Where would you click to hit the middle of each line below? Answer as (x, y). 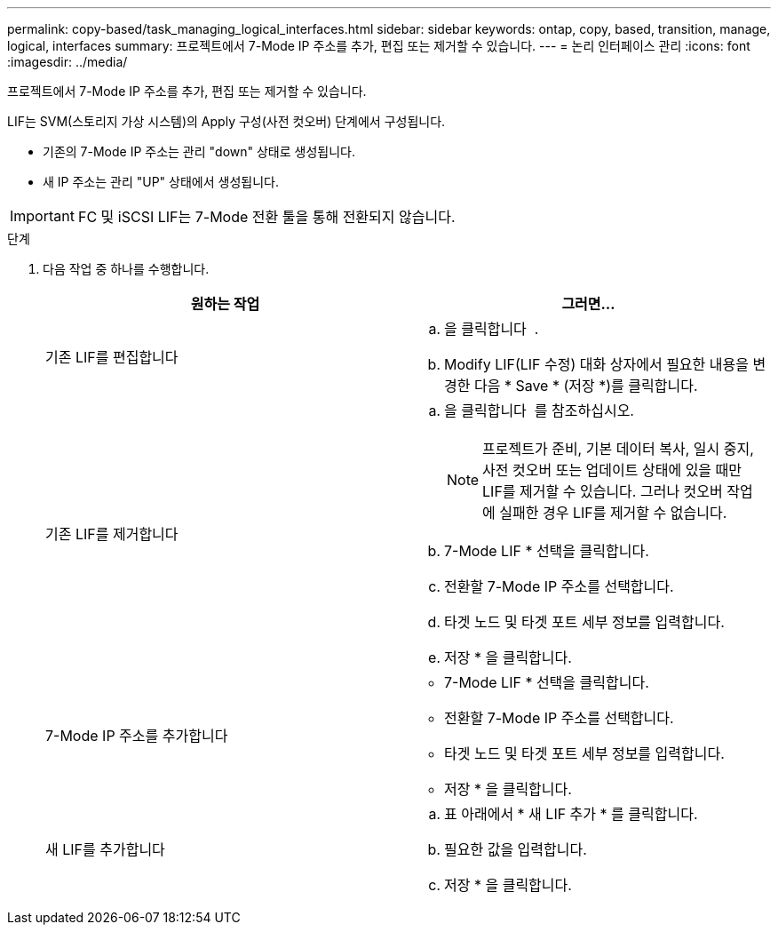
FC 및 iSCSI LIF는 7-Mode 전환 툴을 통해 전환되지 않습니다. (266, 217)
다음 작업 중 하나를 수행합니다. (126, 269)
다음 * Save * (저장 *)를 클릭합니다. (586, 386)
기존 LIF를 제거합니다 (112, 534)
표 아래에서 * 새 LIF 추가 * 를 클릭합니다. (571, 814)
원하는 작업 (225, 304)
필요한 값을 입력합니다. (516, 849)
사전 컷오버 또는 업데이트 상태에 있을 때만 (612, 470)
